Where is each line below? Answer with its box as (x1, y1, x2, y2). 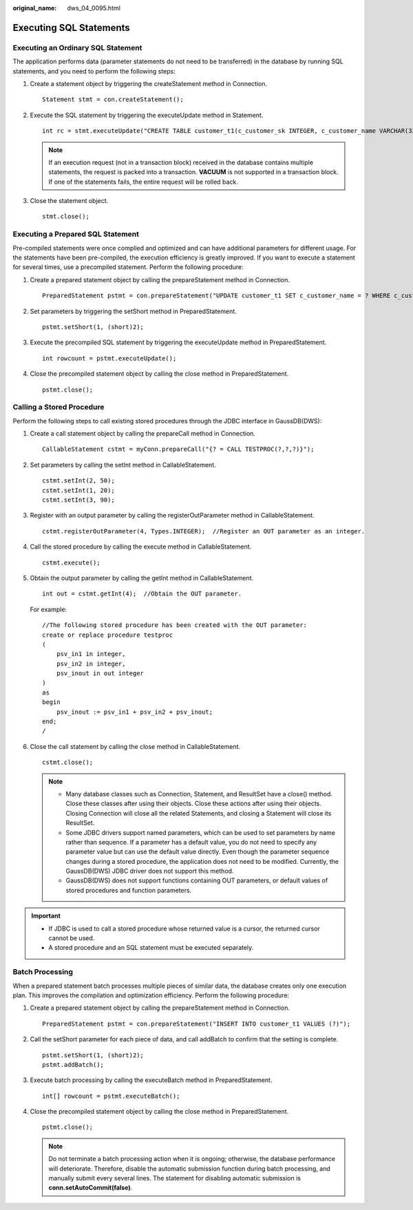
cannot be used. (48, 934, 95, 942)
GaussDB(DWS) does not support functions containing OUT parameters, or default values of (65, 876, 328, 884)
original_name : (12, 4, 57, 12)
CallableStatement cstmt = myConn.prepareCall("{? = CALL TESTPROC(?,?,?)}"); (42, 445, 315, 454)
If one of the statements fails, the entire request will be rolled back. (48, 178, 239, 186)
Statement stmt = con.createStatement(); (42, 96, 184, 103)
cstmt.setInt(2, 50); (42, 477, 115, 485)
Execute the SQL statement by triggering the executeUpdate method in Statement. (30, 111, 264, 119)
